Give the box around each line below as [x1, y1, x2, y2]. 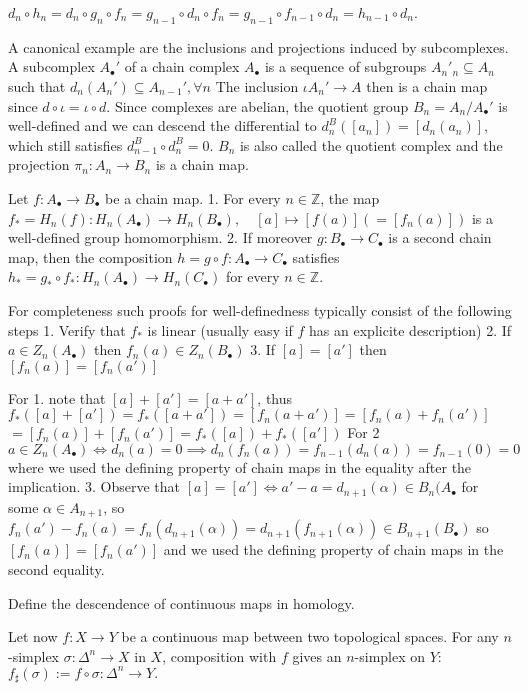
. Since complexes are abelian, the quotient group [106, 95, 409, 116]
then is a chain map [366, 75, 488, 96]
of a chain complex [124, 56, 240, 77]
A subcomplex [8, 56, 95, 77]
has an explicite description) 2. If [309, 319, 512, 340]
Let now [8, 626, 58, 647]
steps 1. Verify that [8, 319, 126, 340]
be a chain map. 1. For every [105, 187, 281, 208]
